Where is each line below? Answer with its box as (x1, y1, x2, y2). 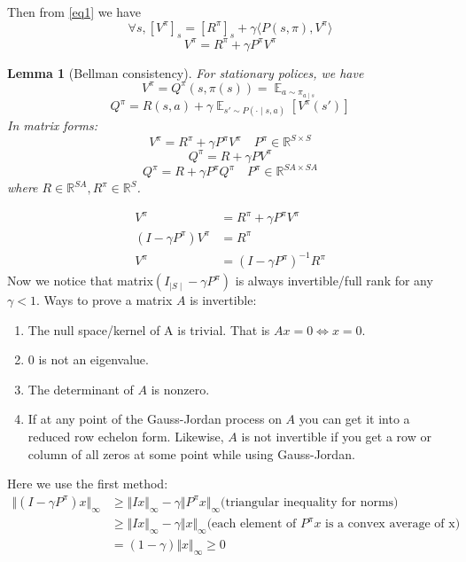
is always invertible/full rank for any (235, 271, 433, 290)
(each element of (206, 518, 297, 531)
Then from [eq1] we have (7, 3, 141, 20)
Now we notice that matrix (7, 271, 153, 290)
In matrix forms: (7, 116, 98, 135)
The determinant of (27, 379, 134, 398)
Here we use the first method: (7, 474, 168, 493)
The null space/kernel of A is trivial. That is (27, 320, 270, 339)
